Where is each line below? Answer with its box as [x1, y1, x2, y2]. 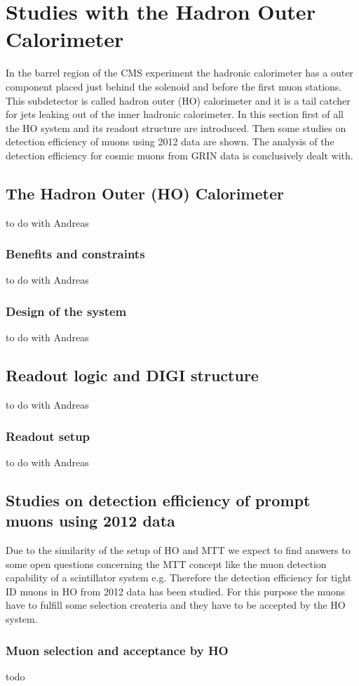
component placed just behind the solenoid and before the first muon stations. [6, 79, 342, 93]
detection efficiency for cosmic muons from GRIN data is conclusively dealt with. [6, 147, 353, 162]
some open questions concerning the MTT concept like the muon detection [6, 556, 327, 571]
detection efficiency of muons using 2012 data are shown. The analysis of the [6, 134, 334, 149]
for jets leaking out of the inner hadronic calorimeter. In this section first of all [6, 107, 344, 121]
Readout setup [6, 427, 90, 444]
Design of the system [6, 303, 127, 319]
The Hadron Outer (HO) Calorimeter [6, 182, 284, 204]
